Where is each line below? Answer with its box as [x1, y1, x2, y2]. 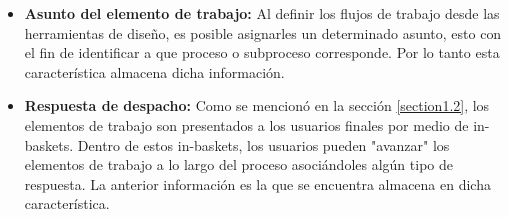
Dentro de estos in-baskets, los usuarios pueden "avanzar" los [77, 134, 450, 155]
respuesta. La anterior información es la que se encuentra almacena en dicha [24, 173, 491, 194]
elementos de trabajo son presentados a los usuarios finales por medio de [24, 114, 469, 135]
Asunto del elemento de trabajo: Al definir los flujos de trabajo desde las [24, 3, 500, 23]
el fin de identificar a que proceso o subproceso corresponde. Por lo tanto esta [24, 42, 500, 63]
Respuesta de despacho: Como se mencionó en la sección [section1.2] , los [24, 95, 490, 116]
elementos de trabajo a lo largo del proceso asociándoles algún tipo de [24, 154, 453, 175]
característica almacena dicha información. [24, 61, 285, 82]
